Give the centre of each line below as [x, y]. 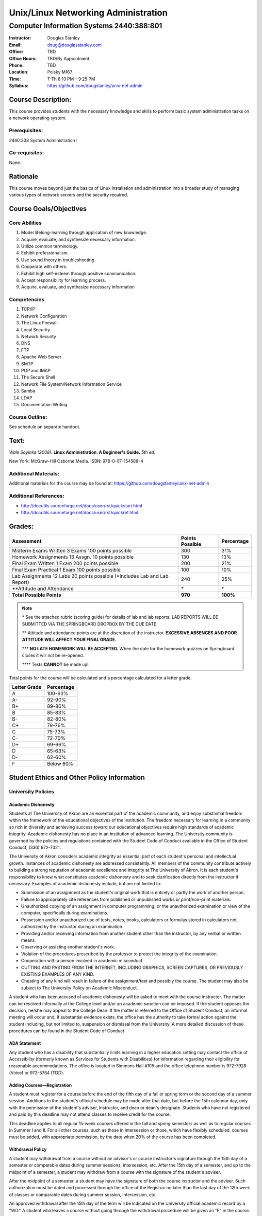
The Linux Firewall [39, 323]
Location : [19, 72]
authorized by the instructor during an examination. [72, 927]
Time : [15, 79]
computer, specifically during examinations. [65, 913]
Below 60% [60, 764]
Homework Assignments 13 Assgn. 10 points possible [73, 557]
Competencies [27, 300]
